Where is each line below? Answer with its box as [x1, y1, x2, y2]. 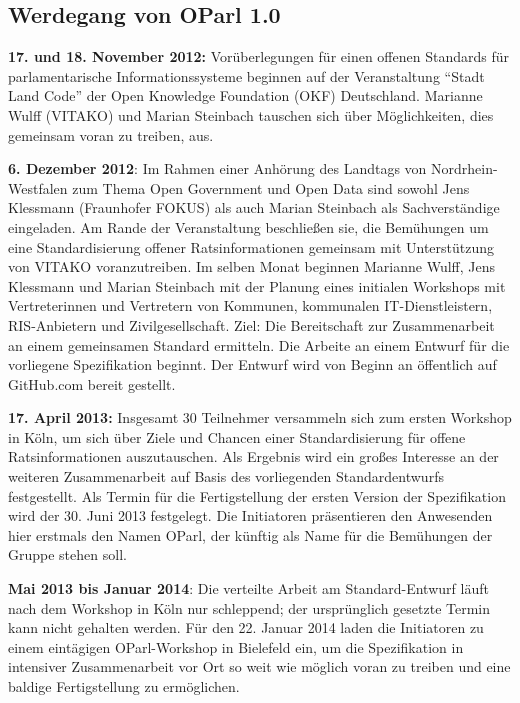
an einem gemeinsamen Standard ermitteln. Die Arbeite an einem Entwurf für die [8, 334, 510, 355]
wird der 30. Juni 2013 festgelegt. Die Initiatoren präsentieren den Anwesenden [8, 505, 493, 526]
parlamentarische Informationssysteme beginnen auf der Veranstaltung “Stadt [8, 65, 485, 86]
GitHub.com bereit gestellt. [8, 373, 176, 394]
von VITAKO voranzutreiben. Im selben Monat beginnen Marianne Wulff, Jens [8, 256, 496, 277]
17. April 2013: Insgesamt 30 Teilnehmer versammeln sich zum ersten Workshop [8, 407, 512, 428]
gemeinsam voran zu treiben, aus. [8, 124, 214, 145]
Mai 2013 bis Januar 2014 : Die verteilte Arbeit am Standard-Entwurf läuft [8, 578, 489, 599]
